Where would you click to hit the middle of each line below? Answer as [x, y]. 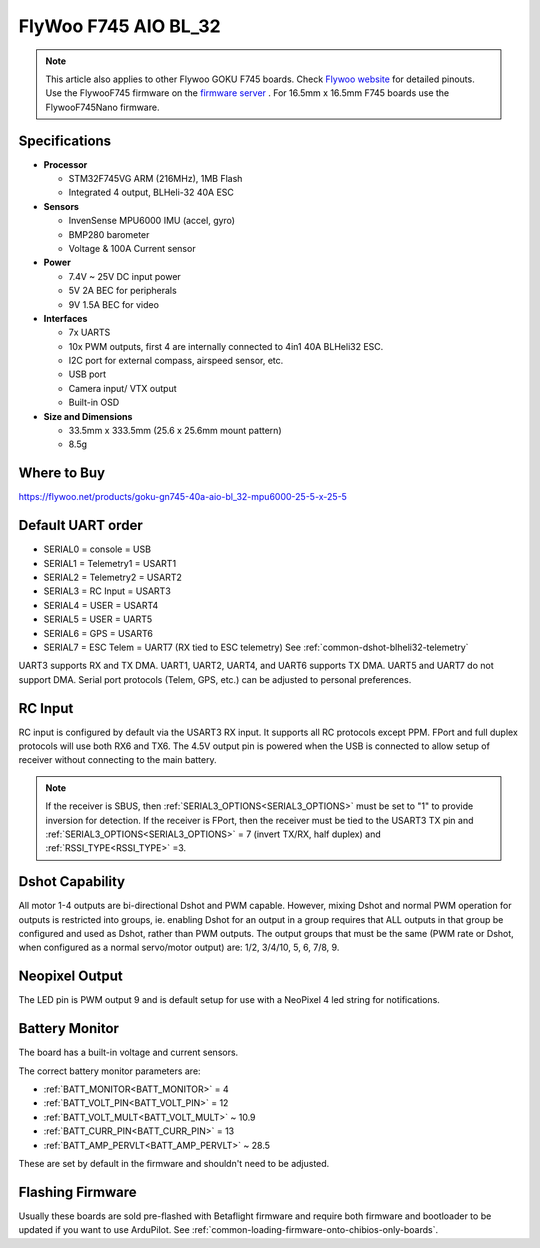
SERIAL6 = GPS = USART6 [98, 633]
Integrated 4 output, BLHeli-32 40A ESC [151, 192]
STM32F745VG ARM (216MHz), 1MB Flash [155, 179]
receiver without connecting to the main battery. [117, 760]
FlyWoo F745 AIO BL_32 [119, 26]
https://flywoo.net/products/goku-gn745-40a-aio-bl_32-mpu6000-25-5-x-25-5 [182, 497]
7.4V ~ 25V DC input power [125, 276]
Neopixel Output [71, 976]
